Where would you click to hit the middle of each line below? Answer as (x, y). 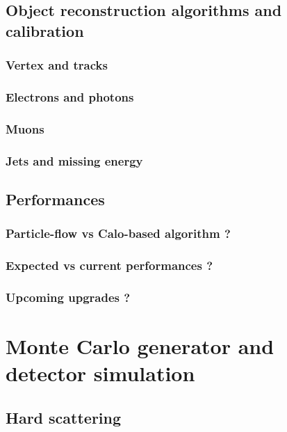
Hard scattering (64, 417)
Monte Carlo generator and (140, 346)
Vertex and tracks (57, 65)
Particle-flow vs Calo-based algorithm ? (118, 233)
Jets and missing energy (74, 160)
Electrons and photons (70, 96)
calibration (45, 30)
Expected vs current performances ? (109, 265)
